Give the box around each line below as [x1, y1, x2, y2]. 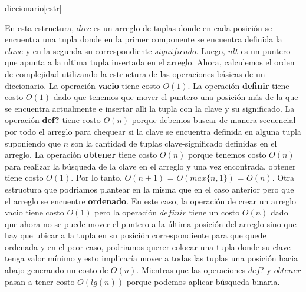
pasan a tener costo [5, 275, 75, 287]
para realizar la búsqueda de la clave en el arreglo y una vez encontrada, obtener [5, 160, 296, 172]
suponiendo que [5, 137, 61, 149]
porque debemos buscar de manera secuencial [131, 114, 296, 126]
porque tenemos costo [188, 148, 266, 161]
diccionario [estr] [5, 2, 62, 14]
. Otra [272, 171, 295, 184]
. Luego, [196, 44, 225, 57]
